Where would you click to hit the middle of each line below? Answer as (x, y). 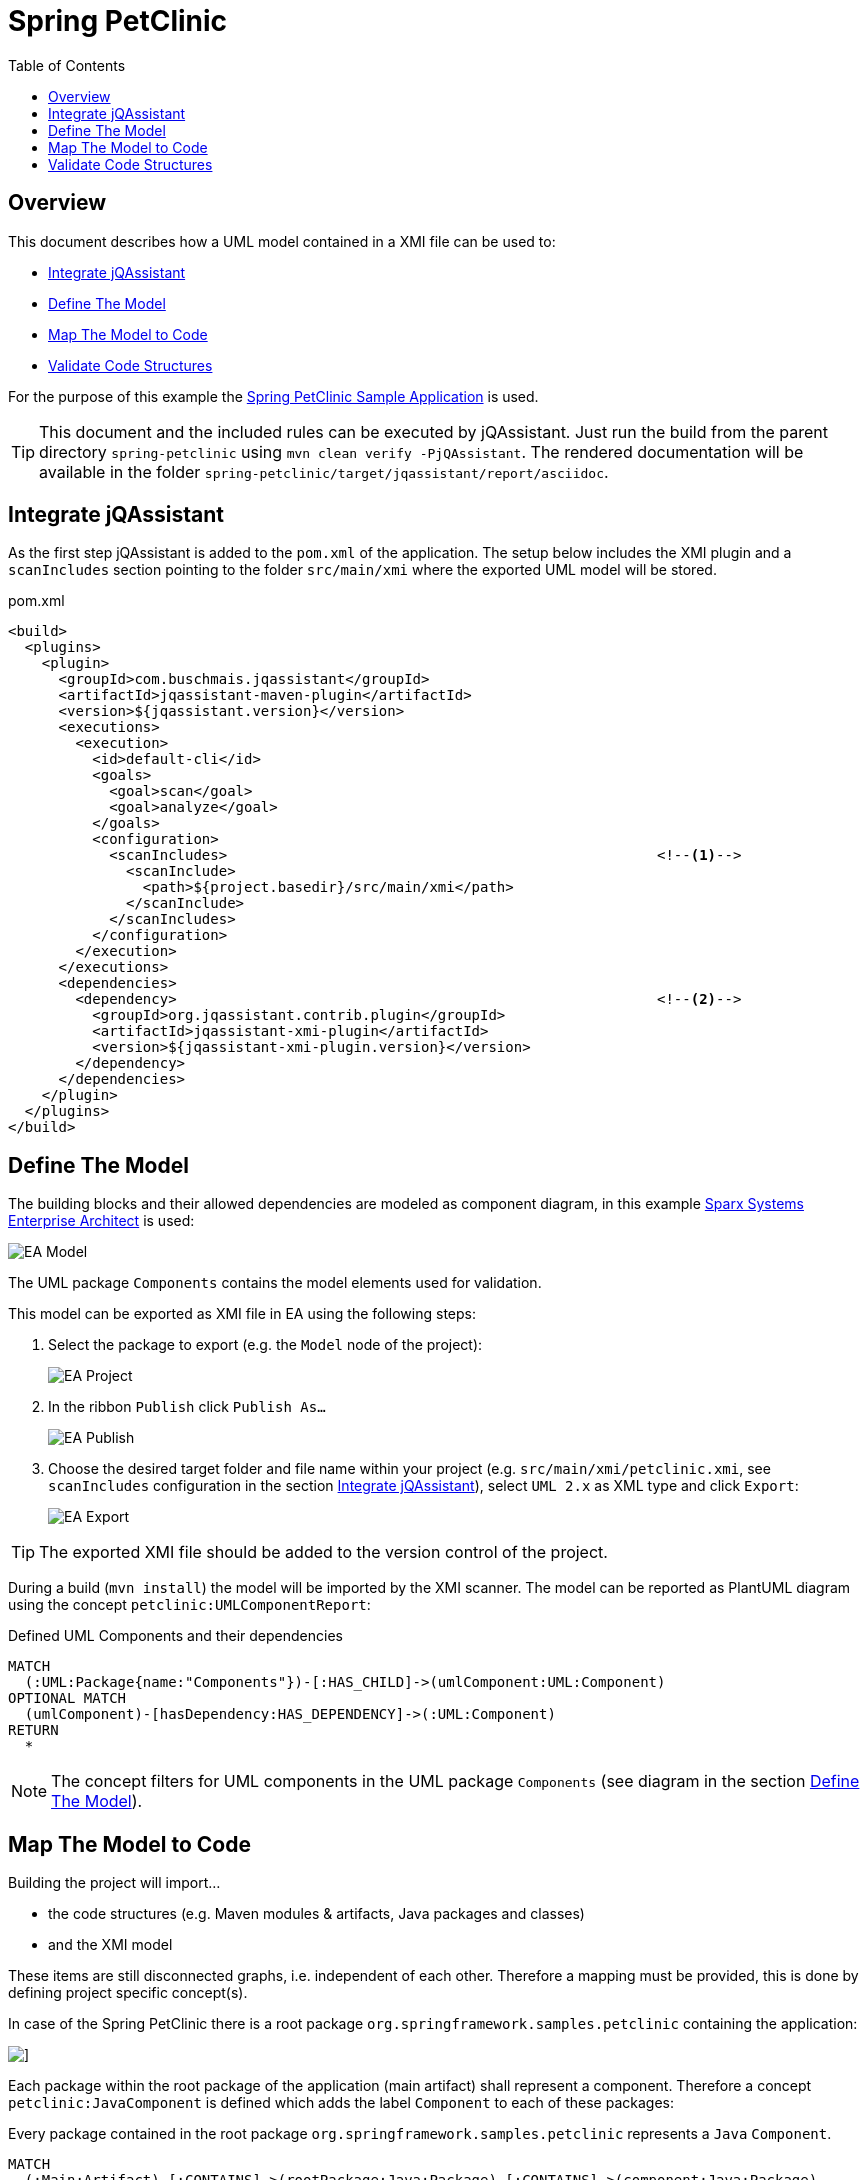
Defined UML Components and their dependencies (175, 1636)
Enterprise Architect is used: (101, 1221)
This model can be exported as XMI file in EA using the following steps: (242, 1314)
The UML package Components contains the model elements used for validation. (275, 1283)
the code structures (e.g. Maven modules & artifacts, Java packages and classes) (316, 1914)
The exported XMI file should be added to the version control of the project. (323, 1552)
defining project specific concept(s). (128, 1993)
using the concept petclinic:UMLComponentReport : (189, 1605)
